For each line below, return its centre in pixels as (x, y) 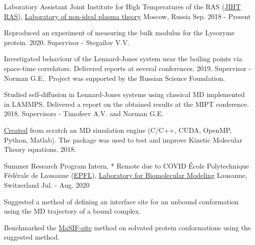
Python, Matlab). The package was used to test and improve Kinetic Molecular (123, 139)
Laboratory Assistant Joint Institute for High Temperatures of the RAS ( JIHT (122, 6)
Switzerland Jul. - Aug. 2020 (47, 184)
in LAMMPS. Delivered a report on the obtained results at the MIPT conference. (127, 104)
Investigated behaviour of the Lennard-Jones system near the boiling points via (123, 59)
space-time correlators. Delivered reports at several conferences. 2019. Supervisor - (127, 68)
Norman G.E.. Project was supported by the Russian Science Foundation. (115, 78)
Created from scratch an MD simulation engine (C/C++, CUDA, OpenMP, (118, 130)
